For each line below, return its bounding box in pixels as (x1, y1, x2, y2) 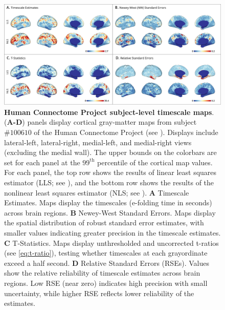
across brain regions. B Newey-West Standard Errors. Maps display (4, 207, 216, 218)
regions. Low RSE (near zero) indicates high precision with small (4, 277, 208, 288)
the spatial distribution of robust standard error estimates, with (4, 217, 204, 228)
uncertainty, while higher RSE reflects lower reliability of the (4, 287, 194, 298)
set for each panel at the (4, 157, 80, 167)
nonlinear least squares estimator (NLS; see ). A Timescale (4, 187, 189, 198)
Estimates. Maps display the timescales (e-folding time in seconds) (4, 197, 212, 208)
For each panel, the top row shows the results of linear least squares (4, 167, 217, 178)
